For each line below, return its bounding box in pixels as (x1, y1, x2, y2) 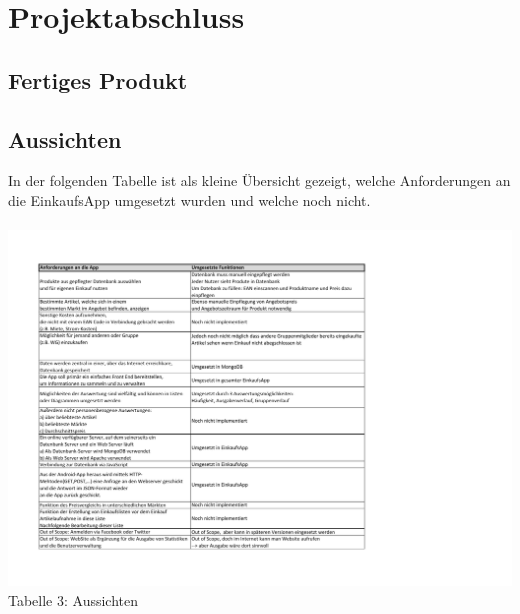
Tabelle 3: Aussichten (8, 589, 139, 610)
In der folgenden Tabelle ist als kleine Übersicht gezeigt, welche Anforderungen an (8, 170, 511, 191)
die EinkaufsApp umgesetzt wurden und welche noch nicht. (8, 189, 371, 210)
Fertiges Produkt (8, 64, 188, 95)
